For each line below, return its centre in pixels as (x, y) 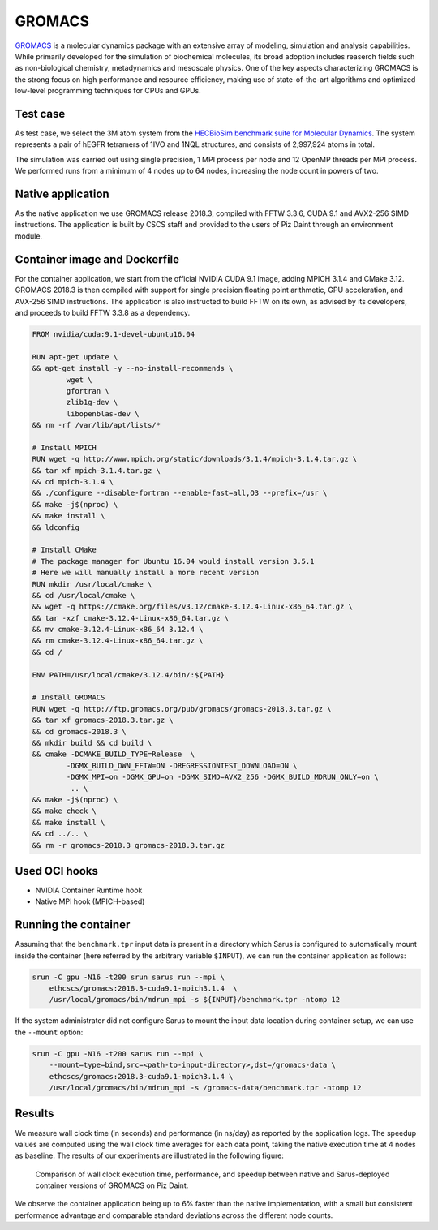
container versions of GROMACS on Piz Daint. (112, 1185)
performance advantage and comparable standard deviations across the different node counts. (174, 1215)
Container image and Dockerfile (97, 259)
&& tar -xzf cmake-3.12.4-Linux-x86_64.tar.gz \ (131, 618)
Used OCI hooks (57, 871)
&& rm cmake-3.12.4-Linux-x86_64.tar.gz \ (118, 641)
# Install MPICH (64, 447)
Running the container (73, 925)
